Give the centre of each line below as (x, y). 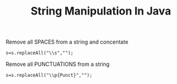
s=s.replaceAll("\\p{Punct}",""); (49, 76)
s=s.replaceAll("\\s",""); (40, 53)
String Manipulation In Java (101, 11)
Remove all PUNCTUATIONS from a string (58, 64)
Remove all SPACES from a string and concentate (67, 42)
